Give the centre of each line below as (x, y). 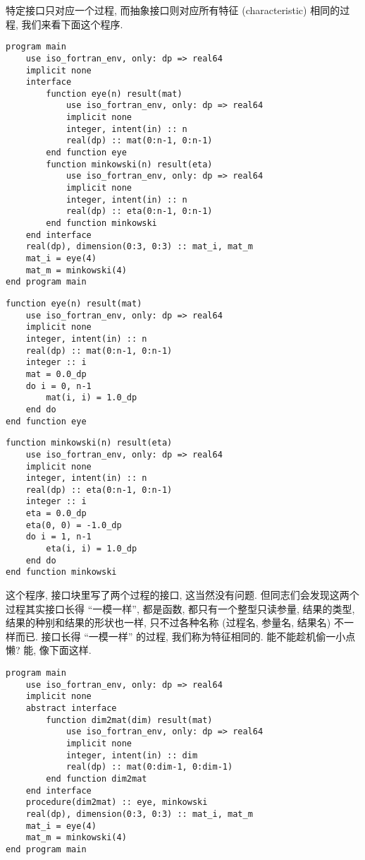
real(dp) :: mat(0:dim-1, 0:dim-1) (149, 767)
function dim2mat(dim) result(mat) (129, 720)
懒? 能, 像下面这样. (49, 650)
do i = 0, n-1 (58, 386)
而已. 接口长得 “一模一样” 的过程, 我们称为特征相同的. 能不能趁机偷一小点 (185, 636)
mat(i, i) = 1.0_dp (92, 398)
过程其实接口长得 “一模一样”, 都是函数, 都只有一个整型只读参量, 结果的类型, (180, 608)
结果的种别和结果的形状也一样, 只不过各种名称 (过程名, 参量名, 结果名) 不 (175, 622)
